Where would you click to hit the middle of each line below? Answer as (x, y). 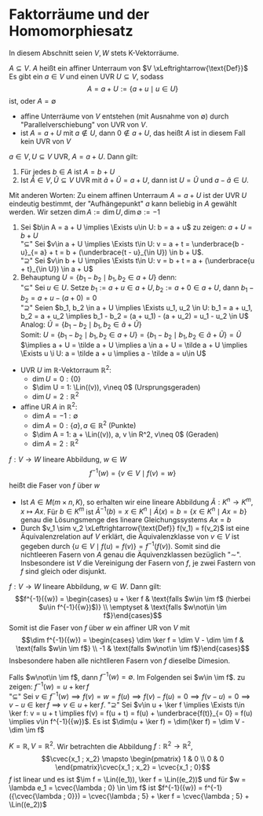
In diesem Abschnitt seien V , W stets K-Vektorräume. (94, 53)
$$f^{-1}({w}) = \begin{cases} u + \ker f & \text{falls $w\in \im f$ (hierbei (133, 598)
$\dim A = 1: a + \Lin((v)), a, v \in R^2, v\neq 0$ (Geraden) (125, 434)
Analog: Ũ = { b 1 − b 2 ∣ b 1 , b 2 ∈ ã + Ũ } (81, 326)
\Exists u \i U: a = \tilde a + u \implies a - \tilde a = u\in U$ (113, 353)
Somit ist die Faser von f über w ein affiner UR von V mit (100, 628)
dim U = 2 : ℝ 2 (55, 396)
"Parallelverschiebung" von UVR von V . (84, 124)
